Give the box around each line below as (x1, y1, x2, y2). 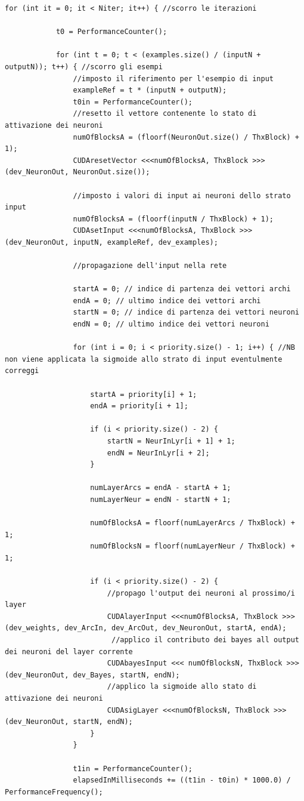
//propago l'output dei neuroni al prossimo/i (107, 589, 295, 597)
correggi (5, 366, 39, 375)
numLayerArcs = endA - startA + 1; (90, 483, 231, 492)
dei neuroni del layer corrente (5, 647, 133, 656)
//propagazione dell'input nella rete (73, 261, 227, 270)
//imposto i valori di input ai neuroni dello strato (73, 191, 291, 200)
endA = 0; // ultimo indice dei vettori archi (73, 296, 261, 305)
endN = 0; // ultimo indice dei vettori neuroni (73, 320, 269, 329)
